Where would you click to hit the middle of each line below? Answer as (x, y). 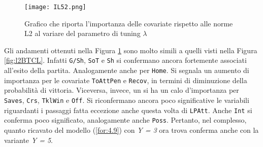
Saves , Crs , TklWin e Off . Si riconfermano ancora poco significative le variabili (127, 100)
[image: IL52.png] (55, 7)
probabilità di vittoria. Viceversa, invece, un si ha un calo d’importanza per (122, 90)
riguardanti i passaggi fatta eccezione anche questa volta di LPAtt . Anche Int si (128, 110)
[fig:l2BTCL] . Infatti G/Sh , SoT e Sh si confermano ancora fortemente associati (125, 60)
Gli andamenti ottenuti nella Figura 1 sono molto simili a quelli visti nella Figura (131, 50)
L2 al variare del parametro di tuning (83, 33)
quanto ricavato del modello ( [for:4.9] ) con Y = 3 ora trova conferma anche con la (131, 130)
